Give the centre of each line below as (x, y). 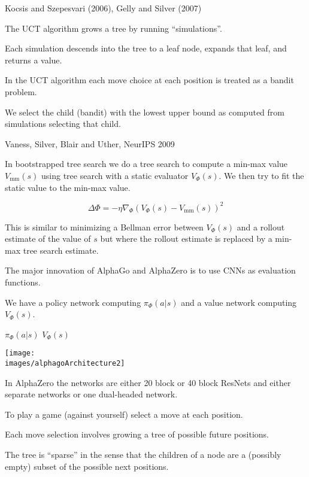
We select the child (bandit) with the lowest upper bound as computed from (145, 112)
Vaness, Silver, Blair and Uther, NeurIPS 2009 (90, 143)
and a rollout (261, 227)
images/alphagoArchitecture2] (65, 364)
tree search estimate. (61, 250)
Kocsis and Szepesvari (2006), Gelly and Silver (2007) (103, 8)
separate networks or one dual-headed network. (91, 394)
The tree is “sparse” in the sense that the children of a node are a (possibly (143, 455)
